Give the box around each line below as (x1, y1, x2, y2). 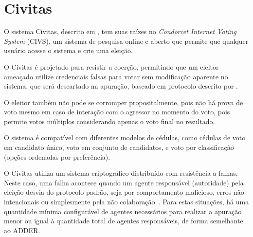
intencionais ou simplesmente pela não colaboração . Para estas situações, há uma (4, 197, 249, 207)
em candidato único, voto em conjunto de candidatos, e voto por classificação (4, 142, 234, 152)
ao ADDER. (4, 225, 40, 235)
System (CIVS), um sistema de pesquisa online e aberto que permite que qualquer (4, 36, 249, 46)
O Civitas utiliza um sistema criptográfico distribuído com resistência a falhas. (4, 168, 238, 178)
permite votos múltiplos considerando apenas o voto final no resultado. (4, 116, 215, 126)
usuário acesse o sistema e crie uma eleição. (4, 45, 133, 55)
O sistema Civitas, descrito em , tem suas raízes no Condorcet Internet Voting (4, 26, 236, 36)
